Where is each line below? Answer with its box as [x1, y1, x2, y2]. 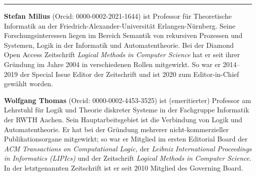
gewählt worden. [4, 78, 53, 89]
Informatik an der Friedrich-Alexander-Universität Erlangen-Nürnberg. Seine [4, 20, 235, 31]
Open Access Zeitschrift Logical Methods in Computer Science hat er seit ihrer [4, 49, 240, 60]
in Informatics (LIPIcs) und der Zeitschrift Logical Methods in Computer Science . [4, 153, 252, 163]
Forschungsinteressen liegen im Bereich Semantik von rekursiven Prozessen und [4, 30, 243, 40]
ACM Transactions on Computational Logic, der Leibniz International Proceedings [4, 143, 252, 153]
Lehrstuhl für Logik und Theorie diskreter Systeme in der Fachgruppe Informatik [4, 105, 249, 115]
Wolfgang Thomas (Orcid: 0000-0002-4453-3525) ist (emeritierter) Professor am [4, 95, 251, 105]
